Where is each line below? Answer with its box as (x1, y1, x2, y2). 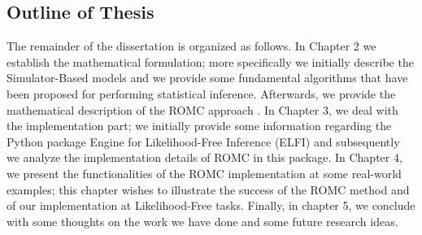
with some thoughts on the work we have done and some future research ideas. (7, 212, 398, 229)
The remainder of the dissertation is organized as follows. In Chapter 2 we (7, 37, 376, 54)
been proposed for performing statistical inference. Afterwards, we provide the (7, 85, 396, 102)
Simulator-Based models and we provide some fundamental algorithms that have (7, 69, 408, 86)
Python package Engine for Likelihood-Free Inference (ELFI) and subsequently (7, 133, 400, 150)
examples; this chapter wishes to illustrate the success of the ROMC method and (7, 181, 410, 198)
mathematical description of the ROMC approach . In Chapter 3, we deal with (7, 101, 398, 118)
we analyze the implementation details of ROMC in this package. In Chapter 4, (7, 149, 402, 166)
